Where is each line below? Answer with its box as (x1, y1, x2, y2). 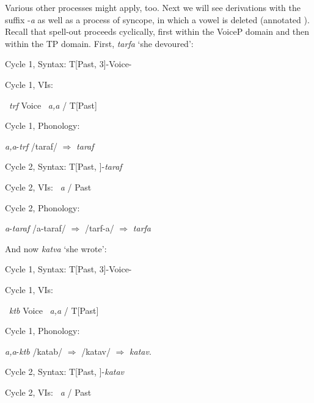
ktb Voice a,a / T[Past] (9, 303, 99, 316)
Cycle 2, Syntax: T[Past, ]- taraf (5, 160, 122, 173)
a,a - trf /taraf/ (5, 139, 58, 152)
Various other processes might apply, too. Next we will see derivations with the (5, 1, 301, 13)
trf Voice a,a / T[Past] (9, 98, 97, 111)
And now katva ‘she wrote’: (5, 242, 107, 255)
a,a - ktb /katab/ (5, 344, 63, 357)
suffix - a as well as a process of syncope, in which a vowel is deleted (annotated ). (5, 13, 310, 26)
